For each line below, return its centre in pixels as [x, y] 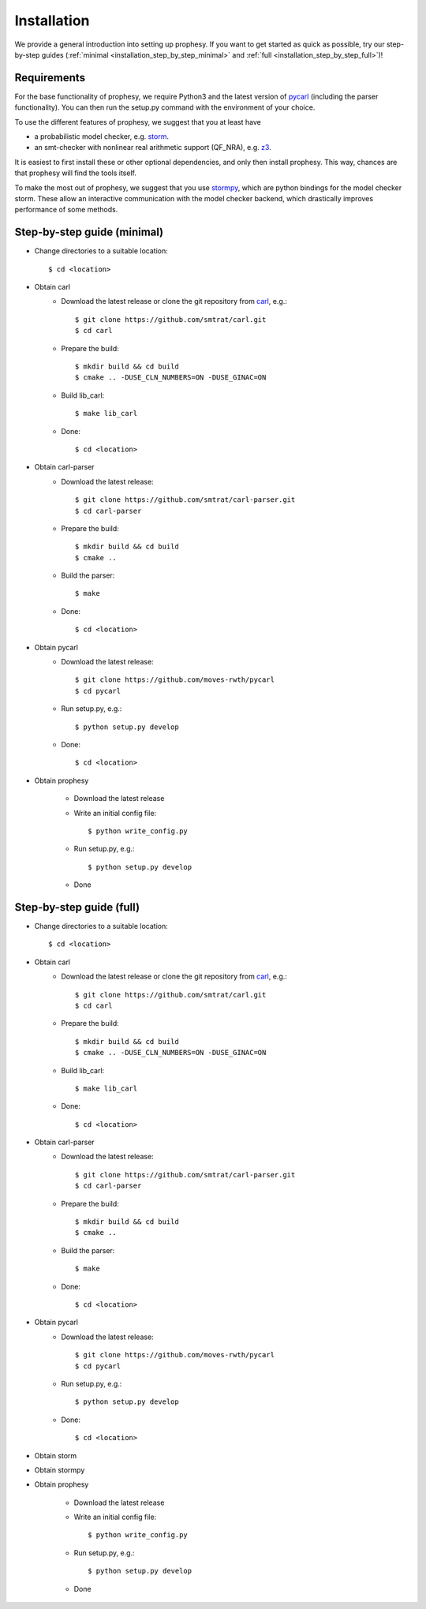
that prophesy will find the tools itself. [76, 173]
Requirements [50, 78]
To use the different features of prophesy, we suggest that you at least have [138, 122]
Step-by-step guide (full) [77, 907]
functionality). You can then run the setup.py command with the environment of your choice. [165, 107]
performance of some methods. [66, 210]
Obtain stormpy [60, 1470]
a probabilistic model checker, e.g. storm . [102, 137]
